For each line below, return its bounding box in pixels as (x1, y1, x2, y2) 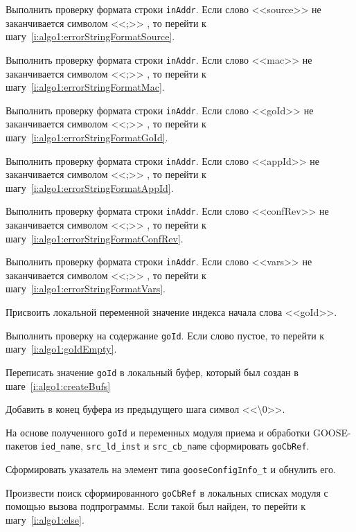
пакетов (6, 438, 37, 453)
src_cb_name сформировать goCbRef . (152, 438, 310, 453)
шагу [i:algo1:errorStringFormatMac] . (6, 80, 165, 94)
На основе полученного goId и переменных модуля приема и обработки (6, 425, 310, 439)
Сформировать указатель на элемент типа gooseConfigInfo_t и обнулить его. (6, 462, 336, 477)
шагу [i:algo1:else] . (6, 512, 84, 526)
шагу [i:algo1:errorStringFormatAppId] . (6, 180, 174, 195)
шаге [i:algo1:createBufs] (6, 378, 111, 393)
